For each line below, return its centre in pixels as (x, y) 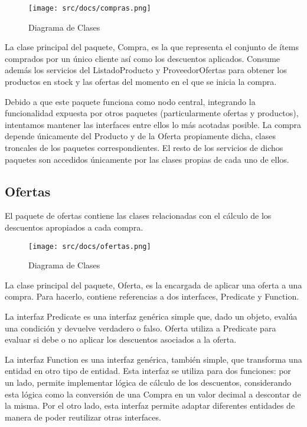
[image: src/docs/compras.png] (90, 8)
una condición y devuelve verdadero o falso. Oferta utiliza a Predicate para (141, 328)
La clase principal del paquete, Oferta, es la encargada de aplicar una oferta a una (153, 285)
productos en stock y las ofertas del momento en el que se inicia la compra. (141, 82)
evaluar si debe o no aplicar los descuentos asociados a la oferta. (121, 339)
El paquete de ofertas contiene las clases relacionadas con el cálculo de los (138, 216)
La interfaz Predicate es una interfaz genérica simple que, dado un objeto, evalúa (151, 316)
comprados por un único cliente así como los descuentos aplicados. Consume (143, 58)
